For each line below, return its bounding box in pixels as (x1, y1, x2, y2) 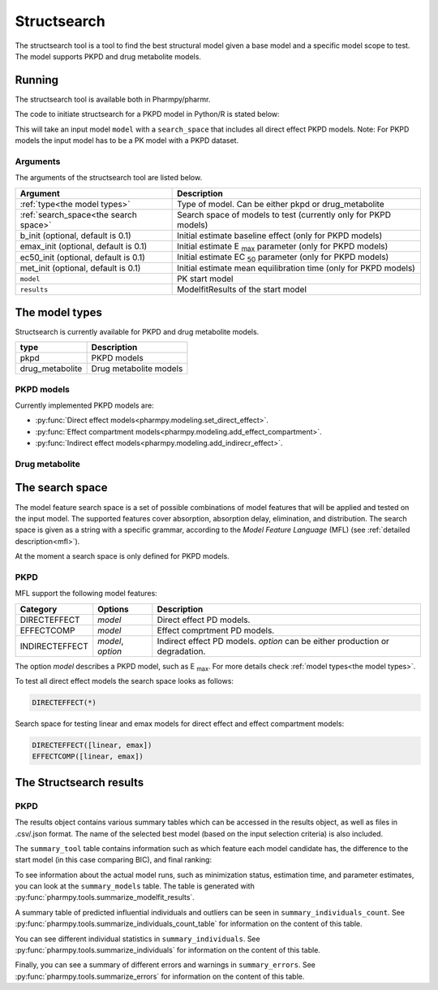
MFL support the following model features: (15, 589, 157, 599)
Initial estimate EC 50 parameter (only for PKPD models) (177, 252, 389, 264)
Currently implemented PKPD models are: (15, 400, 154, 410)
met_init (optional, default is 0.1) (19, 262, 141, 274)
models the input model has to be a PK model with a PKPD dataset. (15, 136, 239, 145)
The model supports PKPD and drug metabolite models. (15, 51, 202, 61)
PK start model (177, 273, 234, 284)
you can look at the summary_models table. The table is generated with (15, 881, 255, 891)
